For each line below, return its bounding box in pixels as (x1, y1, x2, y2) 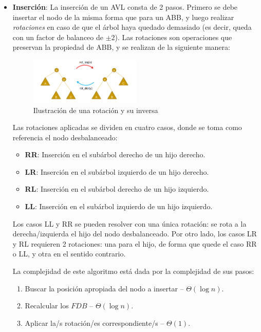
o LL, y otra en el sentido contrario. (12, 248, 126, 259)
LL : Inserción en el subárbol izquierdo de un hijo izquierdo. (25, 201, 213, 212)
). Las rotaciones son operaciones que (115, 31, 232, 42)
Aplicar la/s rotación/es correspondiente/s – (25, 317, 164, 328)
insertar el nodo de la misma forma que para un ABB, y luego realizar (12, 11, 234, 22)
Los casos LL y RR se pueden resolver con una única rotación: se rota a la (12, 218, 247, 229)
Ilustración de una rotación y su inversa (33, 104, 158, 115)
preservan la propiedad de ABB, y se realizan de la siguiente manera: (12, 42, 230, 52)
